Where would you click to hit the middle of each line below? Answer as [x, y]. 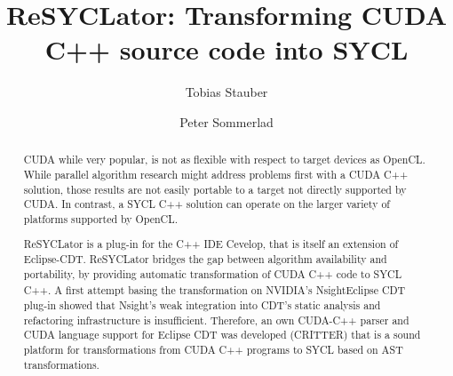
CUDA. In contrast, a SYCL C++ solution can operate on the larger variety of [207, 204]
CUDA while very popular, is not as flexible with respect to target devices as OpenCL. [224, 160]
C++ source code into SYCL [226, 49]
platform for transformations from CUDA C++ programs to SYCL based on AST [213, 350]
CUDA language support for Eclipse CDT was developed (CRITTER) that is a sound [222, 335]
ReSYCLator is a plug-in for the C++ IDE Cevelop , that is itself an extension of [211, 244]
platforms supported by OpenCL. [100, 218]
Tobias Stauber [226, 92]
